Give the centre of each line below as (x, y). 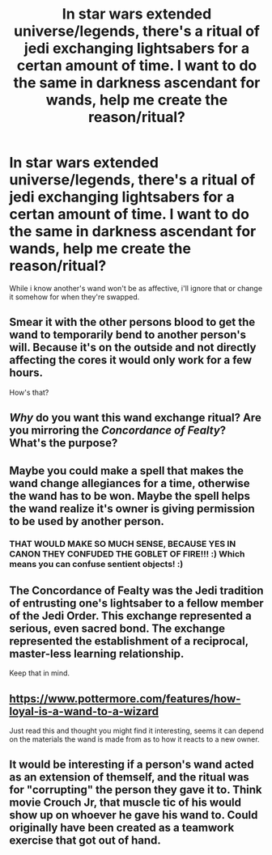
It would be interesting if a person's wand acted (132, 765)
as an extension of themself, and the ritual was (129, 777)
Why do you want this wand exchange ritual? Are (135, 418)
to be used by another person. (87, 521)
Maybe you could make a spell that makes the (127, 470)
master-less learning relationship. (97, 653)
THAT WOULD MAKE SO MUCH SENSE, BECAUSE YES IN (123, 544)
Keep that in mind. (40, 673)
